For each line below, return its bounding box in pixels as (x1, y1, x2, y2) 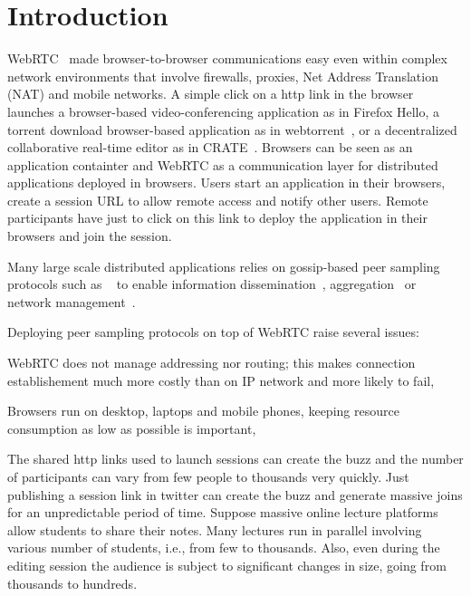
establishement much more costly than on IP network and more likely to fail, (7, 370, 435, 389)
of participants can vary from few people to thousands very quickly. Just (7, 467, 409, 485)
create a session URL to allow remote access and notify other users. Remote (7, 190, 428, 209)
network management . (7, 292, 136, 311)
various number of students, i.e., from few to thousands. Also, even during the (7, 538, 440, 557)
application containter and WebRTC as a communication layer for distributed (7, 155, 438, 174)
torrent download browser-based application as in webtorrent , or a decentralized (7, 120, 457, 139)
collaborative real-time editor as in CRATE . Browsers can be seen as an (7, 138, 413, 157)
